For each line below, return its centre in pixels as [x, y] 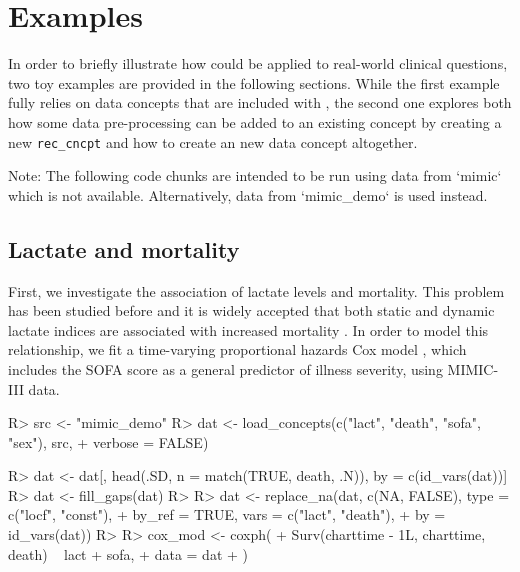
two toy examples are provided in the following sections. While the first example [254, 82]
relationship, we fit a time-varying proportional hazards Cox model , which [237, 349]
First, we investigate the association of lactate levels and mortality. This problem [256, 290]
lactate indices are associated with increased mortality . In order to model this [248, 329]
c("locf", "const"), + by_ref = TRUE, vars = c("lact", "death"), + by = [227, 514]
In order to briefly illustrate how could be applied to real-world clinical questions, [258, 63]
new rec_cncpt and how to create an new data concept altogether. [213, 141]
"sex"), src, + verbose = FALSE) [108, 441]
